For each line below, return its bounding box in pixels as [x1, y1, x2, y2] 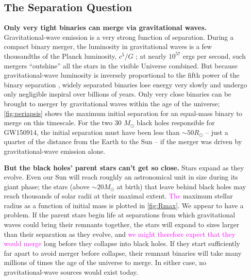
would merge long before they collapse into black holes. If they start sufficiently [4, 238, 240, 248]
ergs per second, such [183, 50, 246, 61]
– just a [205, 127, 228, 137]
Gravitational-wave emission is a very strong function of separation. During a [4, 32, 234, 42]
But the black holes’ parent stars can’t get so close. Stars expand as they [4, 162, 244, 172]
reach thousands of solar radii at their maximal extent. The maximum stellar [4, 191, 233, 201]
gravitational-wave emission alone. [4, 146, 105, 156]
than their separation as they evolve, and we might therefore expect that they [4, 229, 235, 239]
